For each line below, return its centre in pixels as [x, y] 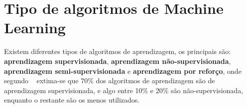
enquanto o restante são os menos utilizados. [72, 100]
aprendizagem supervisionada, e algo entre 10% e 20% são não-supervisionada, [124, 90]
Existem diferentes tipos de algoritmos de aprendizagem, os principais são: [118, 51]
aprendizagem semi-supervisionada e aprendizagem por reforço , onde [123, 71]
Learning [35, 27]
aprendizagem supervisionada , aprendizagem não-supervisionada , [118, 61]
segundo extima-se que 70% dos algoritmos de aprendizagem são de [110, 81]
